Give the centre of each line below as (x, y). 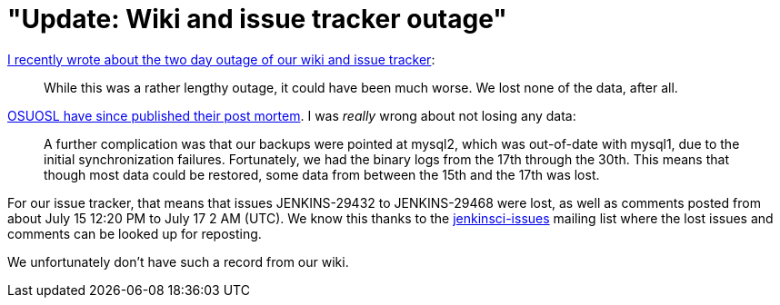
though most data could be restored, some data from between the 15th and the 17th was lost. (322, 174)
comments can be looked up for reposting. (135, 233)
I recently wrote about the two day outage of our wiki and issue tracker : (221, 59)
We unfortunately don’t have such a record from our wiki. (178, 261)
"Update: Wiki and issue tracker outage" (257, 19)
